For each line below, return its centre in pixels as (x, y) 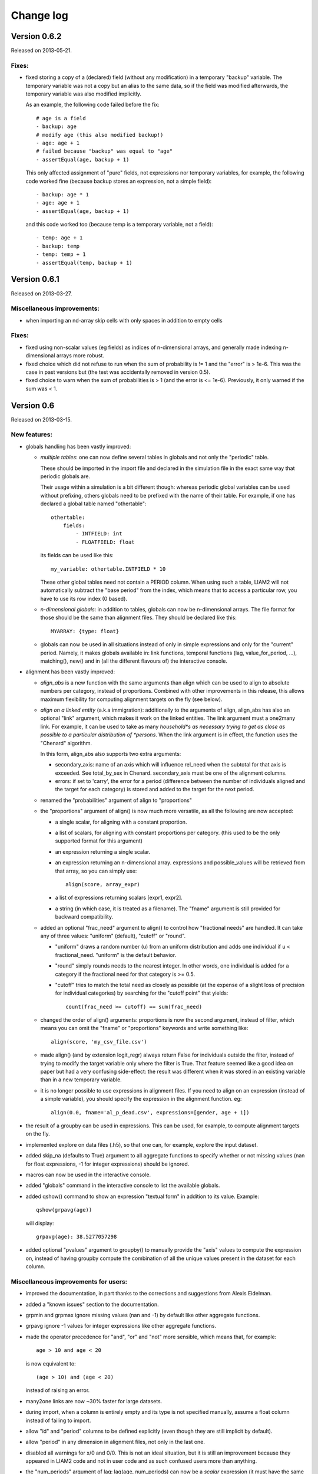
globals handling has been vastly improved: (78, 446)
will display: (40, 1223)
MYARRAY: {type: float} (85, 631)
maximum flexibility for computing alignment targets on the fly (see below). (131, 699)
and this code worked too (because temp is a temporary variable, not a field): (119, 225)
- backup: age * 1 (63, 194)
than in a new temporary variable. (81, 1080)
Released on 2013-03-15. (41, 419)
